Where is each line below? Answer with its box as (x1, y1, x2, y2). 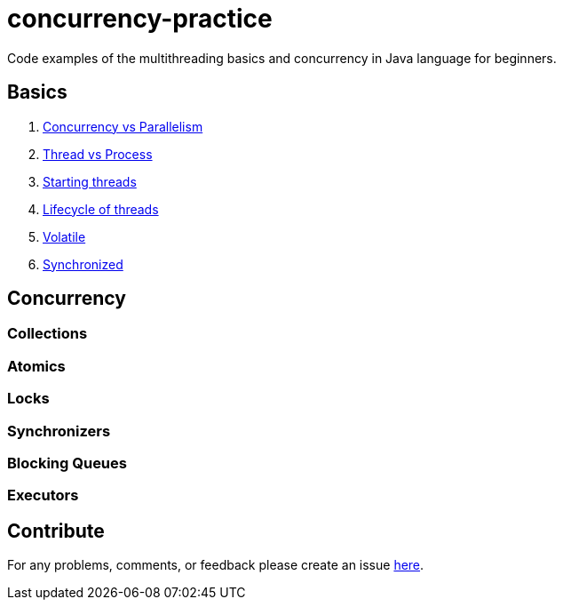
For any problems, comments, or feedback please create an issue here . (7, 557, 424, 573)
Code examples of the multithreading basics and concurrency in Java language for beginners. (7, 50, 557, 66)
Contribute (7, 519, 105, 542)
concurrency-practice (7, 4, 273, 34)
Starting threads (43, 173, 137, 189)
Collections (7, 324, 88, 343)
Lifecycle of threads (43, 201, 159, 217)
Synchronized (43, 256, 123, 272)
